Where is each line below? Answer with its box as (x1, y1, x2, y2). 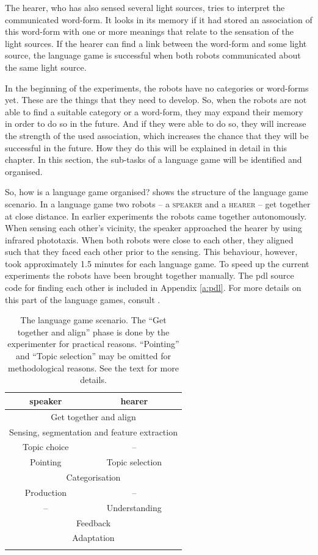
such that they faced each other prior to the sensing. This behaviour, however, (5, 245, 298, 258)
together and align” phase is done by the (17, 325, 170, 338)
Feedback (76, 516, 111, 529)
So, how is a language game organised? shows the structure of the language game (5, 185, 308, 198)
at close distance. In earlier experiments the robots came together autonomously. (5, 209, 307, 222)
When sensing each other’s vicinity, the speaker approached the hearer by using (5, 221, 302, 234)
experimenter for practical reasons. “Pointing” (7, 337, 179, 350)
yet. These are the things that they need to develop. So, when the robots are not (5, 93, 307, 106)
